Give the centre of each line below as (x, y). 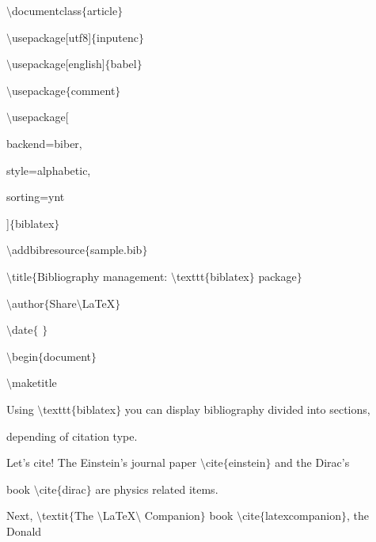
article (103, 10)
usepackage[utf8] (52, 37)
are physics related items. (157, 489)
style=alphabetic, (49, 170)
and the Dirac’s (312, 462)
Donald (24, 531)
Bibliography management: (102, 276)
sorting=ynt (36, 197)
